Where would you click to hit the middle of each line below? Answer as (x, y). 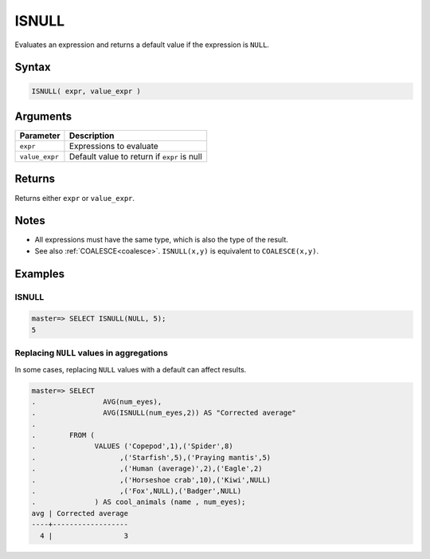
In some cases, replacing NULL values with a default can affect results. (131, 369)
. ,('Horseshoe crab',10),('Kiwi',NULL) (151, 480)
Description (92, 136)
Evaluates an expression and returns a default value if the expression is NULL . (142, 45)
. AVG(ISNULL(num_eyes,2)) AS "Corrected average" (164, 413)
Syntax (33, 67)
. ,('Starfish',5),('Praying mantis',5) (151, 457)
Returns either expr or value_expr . (75, 198)
